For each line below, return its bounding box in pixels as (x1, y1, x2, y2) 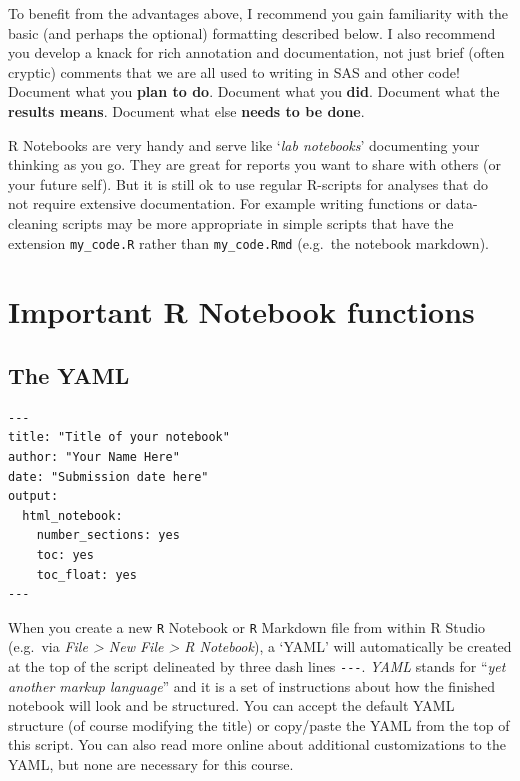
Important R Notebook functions (8, 291, 475, 332)
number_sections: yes (36, 528, 180, 543)
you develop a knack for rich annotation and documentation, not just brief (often (8, 42, 505, 63)
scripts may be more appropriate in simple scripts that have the (62, 212, 454, 233)
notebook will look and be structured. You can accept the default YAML (8, 695, 455, 716)
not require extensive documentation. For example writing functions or (8, 193, 442, 214)
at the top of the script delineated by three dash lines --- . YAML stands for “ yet (8, 655, 506, 676)
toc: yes (36, 547, 94, 562)
